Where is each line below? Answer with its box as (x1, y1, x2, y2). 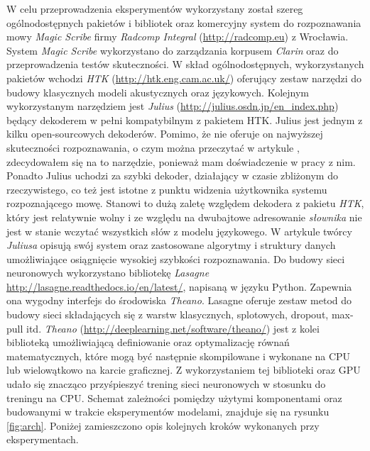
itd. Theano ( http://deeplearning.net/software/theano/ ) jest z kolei (26, 321, 320, 335)
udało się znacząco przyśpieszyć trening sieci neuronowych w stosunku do (6, 377, 326, 391)
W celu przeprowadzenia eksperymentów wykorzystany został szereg (6, 1, 303, 16)
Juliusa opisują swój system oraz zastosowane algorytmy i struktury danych (6, 238, 336, 252)
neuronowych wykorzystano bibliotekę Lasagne (6, 265, 210, 280)
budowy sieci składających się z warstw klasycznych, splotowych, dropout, (6, 307, 329, 322)
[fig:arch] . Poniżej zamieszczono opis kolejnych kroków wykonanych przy (6, 418, 320, 433)
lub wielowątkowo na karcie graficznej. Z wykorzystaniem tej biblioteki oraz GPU (6, 362, 361, 377)
